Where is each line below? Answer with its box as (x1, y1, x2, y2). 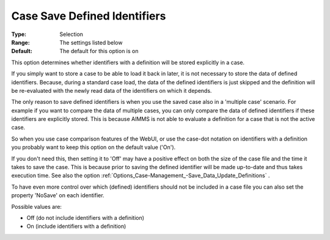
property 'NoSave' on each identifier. (11, 192, 105, 199)
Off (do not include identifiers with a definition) (26, 214, 145, 221)
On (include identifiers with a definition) (26, 223, 127, 230)
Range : (11, 38, 30, 46)
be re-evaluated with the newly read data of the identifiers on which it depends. (11, 87, 212, 94)
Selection (59, 31, 84, 38)
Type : (11, 31, 27, 38)
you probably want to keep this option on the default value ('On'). (11, 144, 176, 151)
